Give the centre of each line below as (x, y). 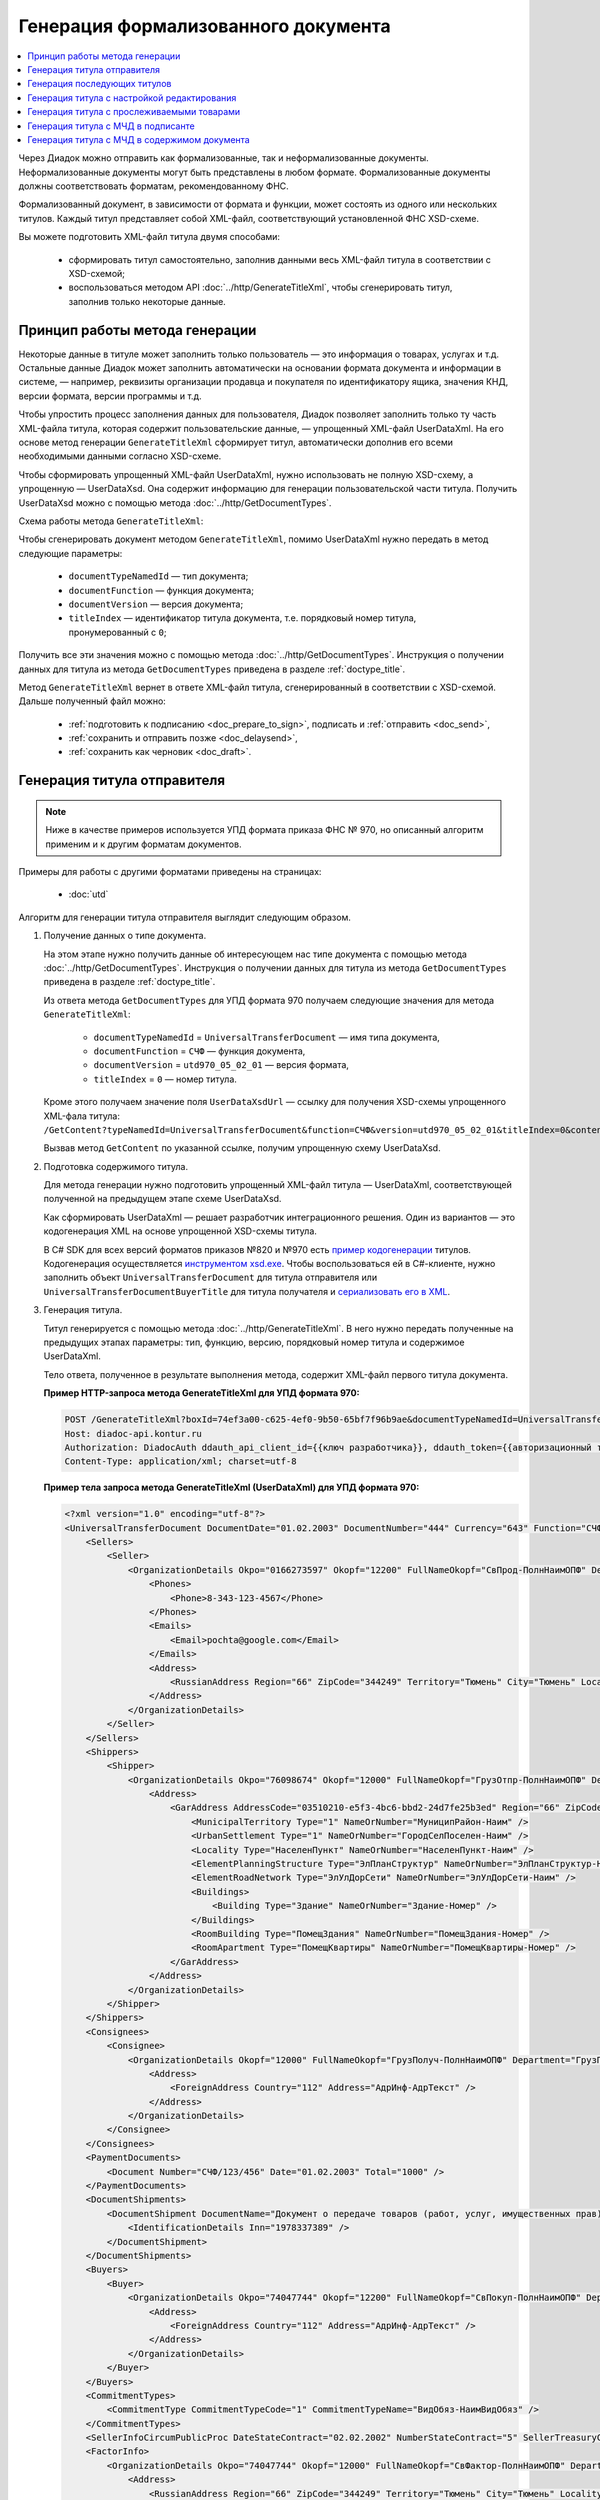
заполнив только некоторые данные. (147, 301)
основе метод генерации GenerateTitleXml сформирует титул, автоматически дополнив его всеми (236, 442)
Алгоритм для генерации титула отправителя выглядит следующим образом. (185, 917)
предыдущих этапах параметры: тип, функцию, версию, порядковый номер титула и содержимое (254, 1342)
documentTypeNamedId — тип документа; (158, 576)
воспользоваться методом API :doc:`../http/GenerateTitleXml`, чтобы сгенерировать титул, (260, 287)
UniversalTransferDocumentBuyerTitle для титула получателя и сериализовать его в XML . (246, 1291)
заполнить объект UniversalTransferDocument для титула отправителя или (210, 1277)
